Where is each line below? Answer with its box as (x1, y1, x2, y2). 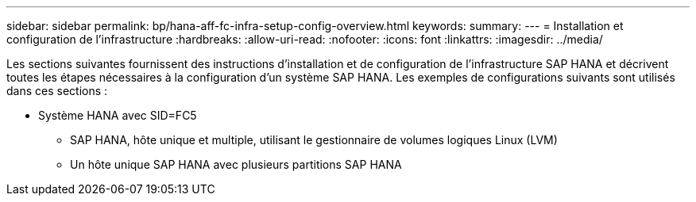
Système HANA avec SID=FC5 (38, 109, 197, 122)
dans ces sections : (6, 84, 108, 97)
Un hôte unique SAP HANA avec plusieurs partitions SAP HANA (70, 158, 402, 171)
